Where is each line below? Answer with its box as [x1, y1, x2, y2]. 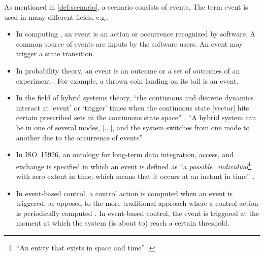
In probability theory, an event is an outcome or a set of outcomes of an [16, 65, 240, 76]
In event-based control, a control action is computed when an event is [16, 188, 233, 198]
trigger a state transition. [16, 48, 95, 59]
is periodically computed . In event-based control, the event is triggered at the [16, 207, 259, 218]
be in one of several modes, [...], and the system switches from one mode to [16, 122, 250, 132]
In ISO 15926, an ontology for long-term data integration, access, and [16, 149, 234, 160]
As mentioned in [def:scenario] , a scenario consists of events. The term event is [4, 2, 248, 12]
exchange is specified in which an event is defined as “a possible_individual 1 [16, 159, 251, 171]
